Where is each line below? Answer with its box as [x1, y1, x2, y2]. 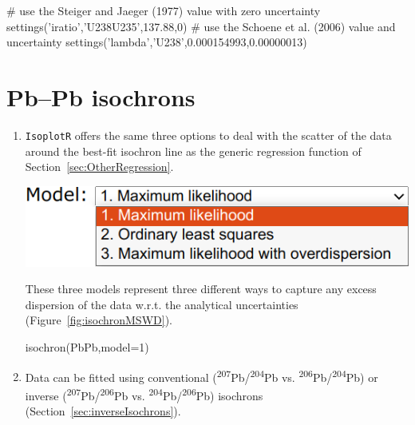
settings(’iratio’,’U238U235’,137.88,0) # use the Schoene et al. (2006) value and [6, 18, 396, 34]
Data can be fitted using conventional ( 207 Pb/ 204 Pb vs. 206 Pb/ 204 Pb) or [25, 366, 378, 385]
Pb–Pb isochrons [6, 80, 196, 113]
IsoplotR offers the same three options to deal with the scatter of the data [25, 126, 392, 143]
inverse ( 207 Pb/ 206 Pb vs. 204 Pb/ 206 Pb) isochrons [25, 384, 263, 403]
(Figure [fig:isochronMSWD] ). [25, 312, 172, 328]
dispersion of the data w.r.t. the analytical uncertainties [25, 296, 298, 312]
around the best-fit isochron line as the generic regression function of [25, 142, 362, 159]
